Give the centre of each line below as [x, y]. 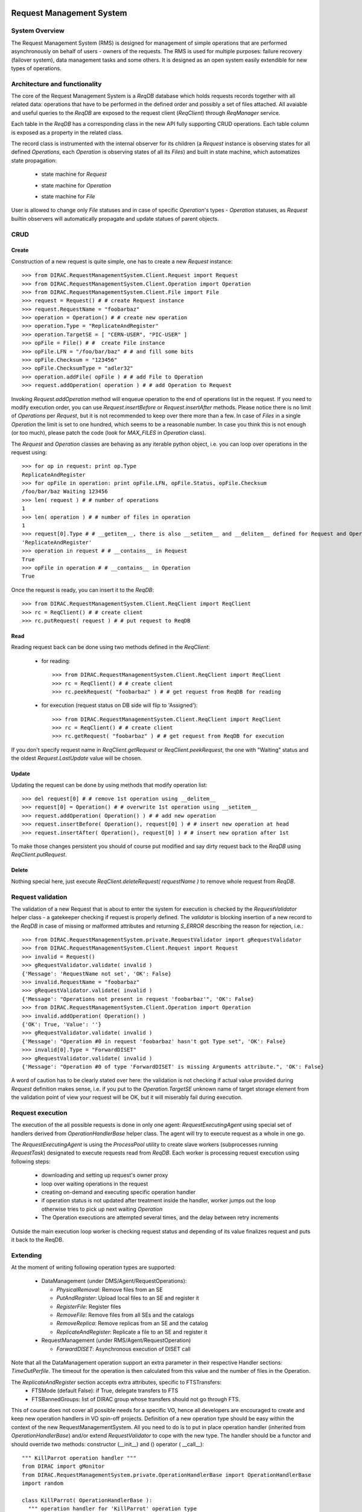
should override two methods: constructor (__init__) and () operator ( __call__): [108, 1444]
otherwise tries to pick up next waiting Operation [102, 1209]
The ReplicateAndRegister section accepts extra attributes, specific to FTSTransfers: [116, 1382]
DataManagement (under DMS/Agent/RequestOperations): [114, 1281]
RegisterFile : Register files [89, 1306]
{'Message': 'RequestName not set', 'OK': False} [97, 973]
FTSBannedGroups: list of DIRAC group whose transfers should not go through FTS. [136, 1399]
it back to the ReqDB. [37, 1239]
